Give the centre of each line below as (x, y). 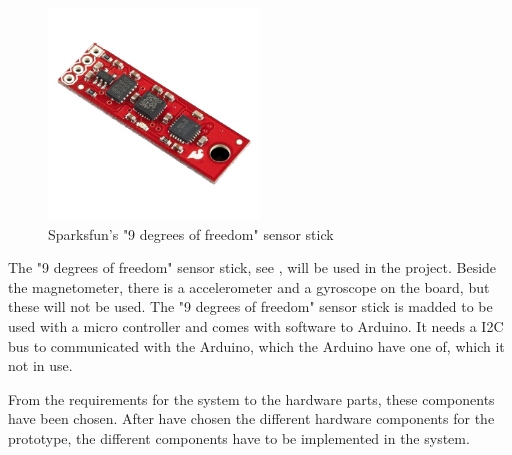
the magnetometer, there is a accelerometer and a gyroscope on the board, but (249, 286)
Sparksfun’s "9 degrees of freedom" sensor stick (191, 233)
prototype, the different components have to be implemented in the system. (239, 437)
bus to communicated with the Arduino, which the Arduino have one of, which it (256, 345)
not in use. (40, 365)
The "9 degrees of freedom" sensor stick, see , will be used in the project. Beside (252, 267)
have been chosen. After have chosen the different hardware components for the (251, 418)
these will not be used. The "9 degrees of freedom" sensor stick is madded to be (250, 306)
